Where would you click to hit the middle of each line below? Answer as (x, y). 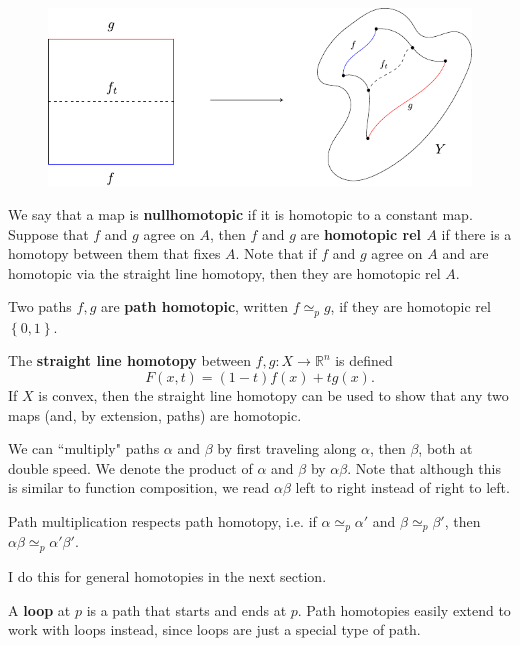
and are (465, 253)
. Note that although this (424, 467)
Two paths (40, 306)
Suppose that (48, 233)
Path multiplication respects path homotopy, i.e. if (162, 521)
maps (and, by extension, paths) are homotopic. (155, 414)
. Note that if (276, 253)
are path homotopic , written (194, 306)
